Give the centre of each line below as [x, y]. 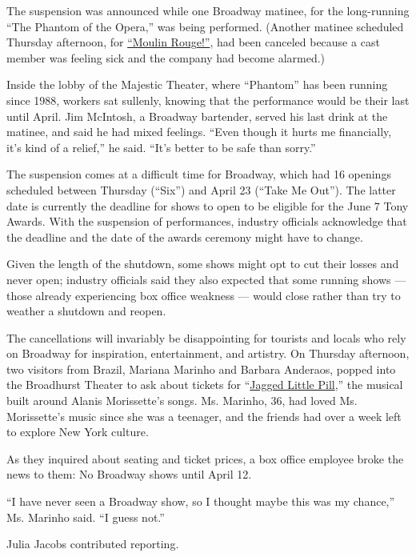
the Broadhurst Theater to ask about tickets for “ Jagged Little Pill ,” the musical [205, 385]
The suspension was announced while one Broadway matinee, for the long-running [208, 10]
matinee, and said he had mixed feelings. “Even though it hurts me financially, [199, 132]
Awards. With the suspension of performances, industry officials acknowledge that [207, 221]
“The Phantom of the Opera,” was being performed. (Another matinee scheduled [205, 26]
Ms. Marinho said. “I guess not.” [86, 517]
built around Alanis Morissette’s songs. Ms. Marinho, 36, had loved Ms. [182, 401]
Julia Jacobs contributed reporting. [93, 544]
